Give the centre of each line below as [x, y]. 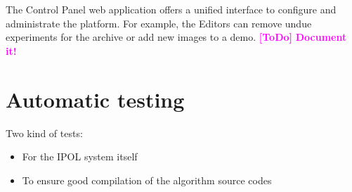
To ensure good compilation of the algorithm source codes [147, 180]
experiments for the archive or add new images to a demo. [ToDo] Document [176, 37]
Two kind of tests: [44, 133]
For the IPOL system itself [80, 156]
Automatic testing [95, 99]
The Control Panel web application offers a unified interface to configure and [171, 9]
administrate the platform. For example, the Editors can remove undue [159, 23]
